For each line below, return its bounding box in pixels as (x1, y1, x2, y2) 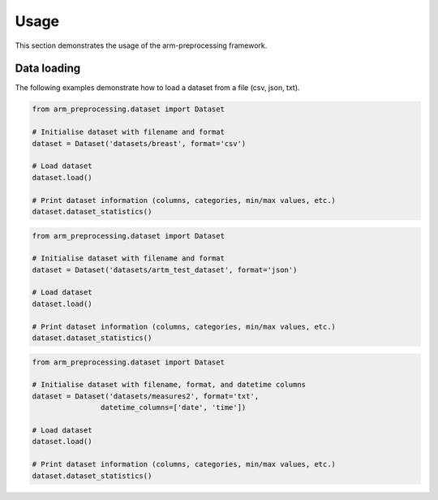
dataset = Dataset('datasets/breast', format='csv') (32, 139, 247, 148)
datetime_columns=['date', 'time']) (100, 403, 247, 412)
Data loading (15, 62, 81, 75)
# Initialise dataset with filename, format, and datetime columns (32, 380, 307, 390)
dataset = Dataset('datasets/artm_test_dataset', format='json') (32, 265, 298, 274)
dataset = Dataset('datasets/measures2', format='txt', (32, 391, 260, 401)
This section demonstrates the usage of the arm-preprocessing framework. (15, 41, 268, 50)
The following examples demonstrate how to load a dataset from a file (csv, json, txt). (15, 83, 300, 93)
